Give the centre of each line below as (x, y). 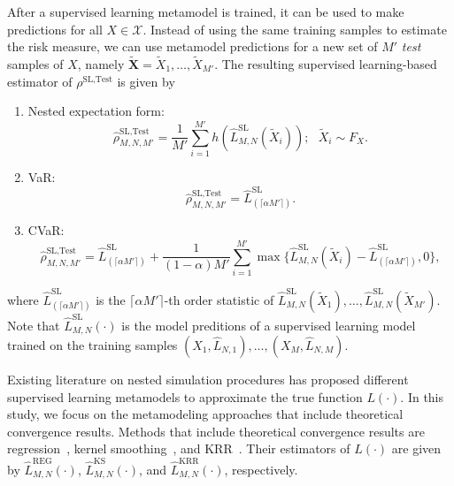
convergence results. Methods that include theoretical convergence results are (216, 431)
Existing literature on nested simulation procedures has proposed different (208, 380)
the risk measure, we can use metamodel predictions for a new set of (192, 46)
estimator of (40, 81)
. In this (422, 396)
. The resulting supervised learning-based (326, 64)
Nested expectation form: (96, 111)
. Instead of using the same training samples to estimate (295, 29)
